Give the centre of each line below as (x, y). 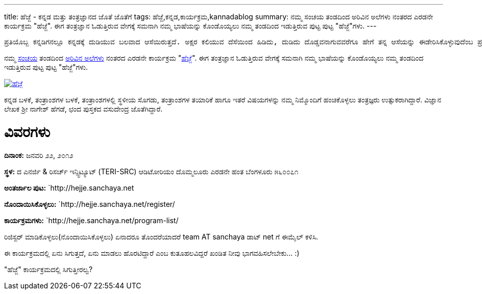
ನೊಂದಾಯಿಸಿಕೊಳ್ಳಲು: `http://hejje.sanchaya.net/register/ (90, 204)
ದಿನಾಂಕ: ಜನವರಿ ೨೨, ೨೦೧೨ (39, 155)
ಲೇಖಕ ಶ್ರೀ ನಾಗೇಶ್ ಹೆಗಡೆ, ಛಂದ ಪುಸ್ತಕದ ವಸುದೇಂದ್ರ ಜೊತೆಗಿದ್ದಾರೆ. (83, 109)
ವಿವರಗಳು (27, 132)
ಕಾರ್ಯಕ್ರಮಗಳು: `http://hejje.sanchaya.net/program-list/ (91, 220)
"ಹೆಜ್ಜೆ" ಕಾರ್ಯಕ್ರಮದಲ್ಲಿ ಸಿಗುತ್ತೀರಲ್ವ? (49, 269)
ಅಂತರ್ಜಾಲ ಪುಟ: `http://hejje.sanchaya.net (69, 188)
